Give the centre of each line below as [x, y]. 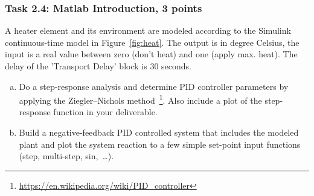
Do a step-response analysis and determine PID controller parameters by [154, 86]
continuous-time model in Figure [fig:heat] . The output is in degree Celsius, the [152, 42]
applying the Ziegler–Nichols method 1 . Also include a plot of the [140, 99]
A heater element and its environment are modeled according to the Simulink [148, 30]
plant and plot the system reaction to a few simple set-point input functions [160, 144]
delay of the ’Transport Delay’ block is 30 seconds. [98, 66]
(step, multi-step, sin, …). [66, 156]
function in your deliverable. [105, 112]
